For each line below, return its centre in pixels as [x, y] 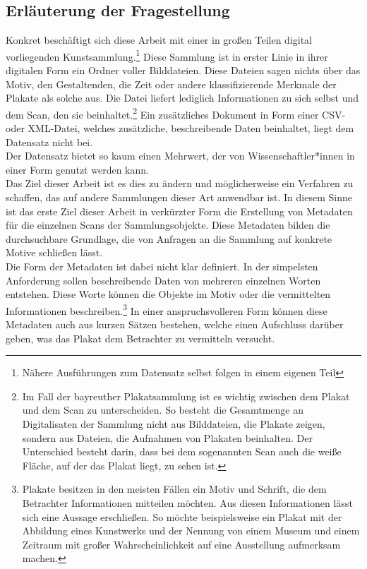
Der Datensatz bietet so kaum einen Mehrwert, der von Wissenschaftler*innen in [180, 156]
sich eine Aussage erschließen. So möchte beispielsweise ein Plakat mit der [182, 516]
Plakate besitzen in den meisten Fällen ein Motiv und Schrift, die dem [174, 489]
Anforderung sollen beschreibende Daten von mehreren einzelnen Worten [163, 280]
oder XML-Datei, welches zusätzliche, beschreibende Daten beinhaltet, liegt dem [180, 128]
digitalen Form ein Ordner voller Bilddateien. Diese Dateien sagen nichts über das [183, 70]
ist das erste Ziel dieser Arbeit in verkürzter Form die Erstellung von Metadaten [179, 211]
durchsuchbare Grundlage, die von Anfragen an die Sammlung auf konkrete [169, 238]
